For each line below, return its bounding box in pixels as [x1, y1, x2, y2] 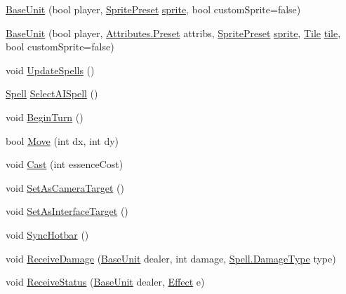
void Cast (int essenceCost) [6, 157, 124, 171]
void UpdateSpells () [6, 62, 95, 77]
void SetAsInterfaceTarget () [6, 204, 128, 218]
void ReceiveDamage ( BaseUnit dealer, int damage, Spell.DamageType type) [6, 251, 336, 265]
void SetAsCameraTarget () [6, 180, 124, 195]
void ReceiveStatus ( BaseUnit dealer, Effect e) [6, 274, 205, 289]
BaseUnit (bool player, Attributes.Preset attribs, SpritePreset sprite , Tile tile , [6, 25, 341, 40]
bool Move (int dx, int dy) [6, 133, 119, 148]
